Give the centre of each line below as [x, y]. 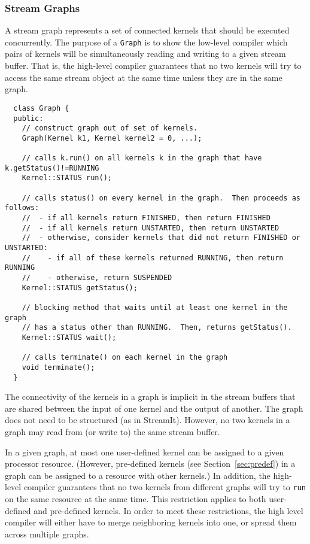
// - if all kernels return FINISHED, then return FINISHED [146, 218]
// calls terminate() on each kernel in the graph [125, 358]
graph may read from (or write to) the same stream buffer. [113, 431]
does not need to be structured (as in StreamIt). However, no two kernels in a [148, 420]
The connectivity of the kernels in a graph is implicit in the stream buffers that [150, 396]
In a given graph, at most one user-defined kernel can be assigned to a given [145, 452]
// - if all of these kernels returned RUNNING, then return [153, 258]
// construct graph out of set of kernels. [110, 128]
